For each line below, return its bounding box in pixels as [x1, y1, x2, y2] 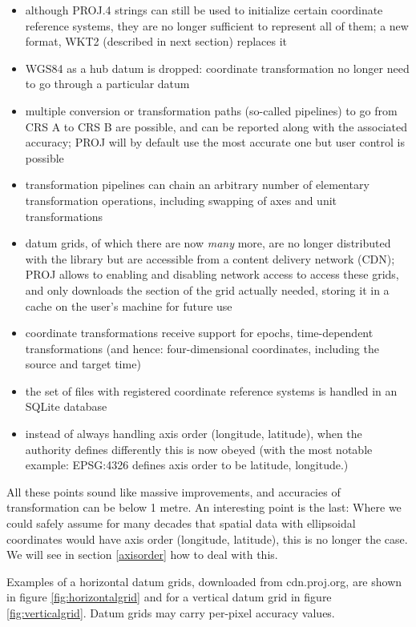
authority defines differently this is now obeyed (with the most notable [25, 440, 373, 457]
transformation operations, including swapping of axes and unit [25, 191, 337, 208]
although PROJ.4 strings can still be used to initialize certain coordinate [25, 2, 383, 18]
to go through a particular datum [25, 75, 190, 92]
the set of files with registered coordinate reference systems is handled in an [25, 382, 398, 399]
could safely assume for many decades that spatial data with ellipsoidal [6, 515, 356, 532]
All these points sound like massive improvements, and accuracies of [6, 483, 341, 500]
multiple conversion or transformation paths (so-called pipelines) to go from [25, 102, 398, 119]
